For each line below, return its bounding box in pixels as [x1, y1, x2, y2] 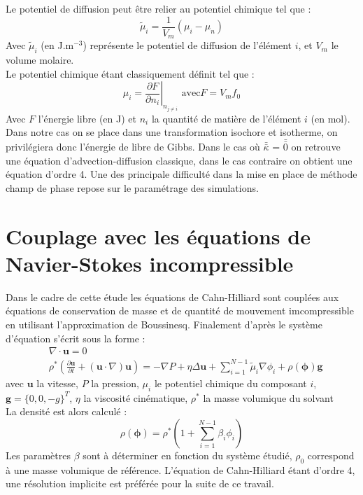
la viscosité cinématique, [83, 390, 188, 405]
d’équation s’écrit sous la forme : [6, 330, 145, 345]
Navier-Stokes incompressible [6, 249, 294, 277]
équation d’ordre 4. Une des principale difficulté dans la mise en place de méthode [6, 167, 357, 181]
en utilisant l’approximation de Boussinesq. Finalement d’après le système [6, 317, 322, 332]
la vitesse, [36, 375, 78, 390]
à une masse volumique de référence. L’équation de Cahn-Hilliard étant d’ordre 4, [6, 462, 355, 477]
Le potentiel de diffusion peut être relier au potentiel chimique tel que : [6, 1, 311, 15]
